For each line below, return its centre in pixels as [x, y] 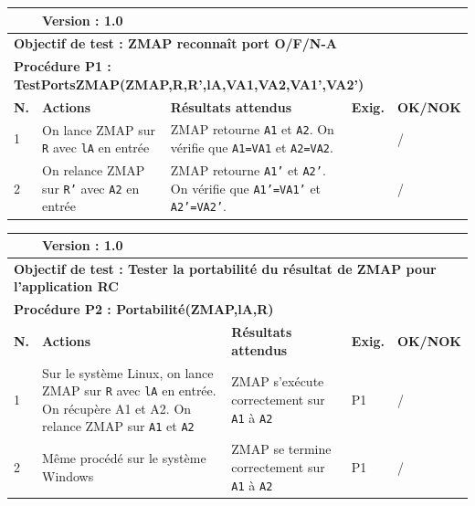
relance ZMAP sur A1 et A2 [118, 426]
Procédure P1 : [63, 66]
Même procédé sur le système [124, 458]
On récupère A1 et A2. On [117, 408]
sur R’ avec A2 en [91, 188]
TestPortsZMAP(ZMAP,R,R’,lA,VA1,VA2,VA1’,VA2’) [189, 84]
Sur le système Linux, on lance [128, 372]
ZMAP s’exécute [278, 381]
